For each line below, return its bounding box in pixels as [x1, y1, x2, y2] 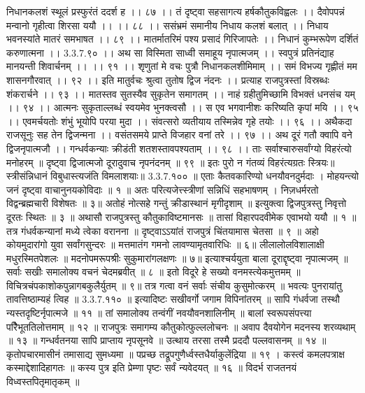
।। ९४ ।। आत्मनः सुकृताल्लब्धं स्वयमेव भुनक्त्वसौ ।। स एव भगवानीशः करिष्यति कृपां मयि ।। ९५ [6, 100, 359, 115]
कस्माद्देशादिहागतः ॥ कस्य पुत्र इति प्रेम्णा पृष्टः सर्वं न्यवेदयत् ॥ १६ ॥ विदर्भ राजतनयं [6, 360, 297, 375]
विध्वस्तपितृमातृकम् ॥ [6, 374, 80, 389]
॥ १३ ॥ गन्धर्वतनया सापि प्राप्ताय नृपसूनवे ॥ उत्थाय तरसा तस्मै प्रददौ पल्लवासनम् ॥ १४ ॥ [6, 333, 327, 348]
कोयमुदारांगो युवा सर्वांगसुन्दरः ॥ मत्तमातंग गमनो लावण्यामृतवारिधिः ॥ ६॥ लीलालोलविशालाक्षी [6, 237, 324, 252]
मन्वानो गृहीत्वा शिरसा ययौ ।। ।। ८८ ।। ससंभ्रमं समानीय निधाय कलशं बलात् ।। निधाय [6, 17, 329, 32]
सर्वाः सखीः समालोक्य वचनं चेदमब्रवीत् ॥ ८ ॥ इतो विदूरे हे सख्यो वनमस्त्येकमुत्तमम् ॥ [6, 264, 301, 279]
